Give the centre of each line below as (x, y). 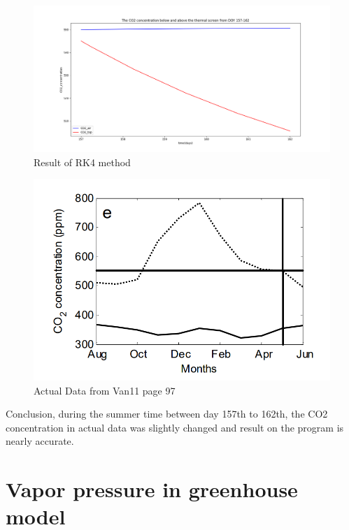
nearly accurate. (40, 441)
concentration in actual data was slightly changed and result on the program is (175, 427)
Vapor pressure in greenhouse (152, 489)
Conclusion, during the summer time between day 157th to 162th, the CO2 (167, 414)
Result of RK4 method (82, 162)
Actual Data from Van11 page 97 (105, 390)
